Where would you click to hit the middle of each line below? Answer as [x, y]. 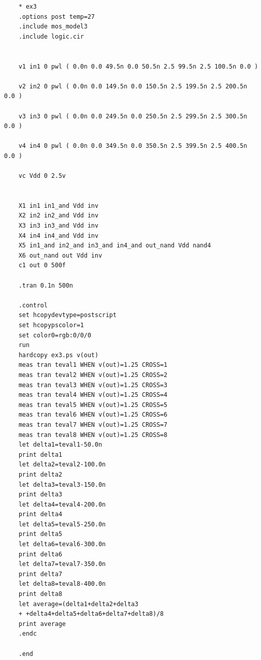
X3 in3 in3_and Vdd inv [59, 226]
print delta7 [40, 574]
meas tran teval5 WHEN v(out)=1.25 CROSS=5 [93, 405]
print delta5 [40, 534]
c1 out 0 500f [42, 265]
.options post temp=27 [57, 17]
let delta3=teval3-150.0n [62, 484]
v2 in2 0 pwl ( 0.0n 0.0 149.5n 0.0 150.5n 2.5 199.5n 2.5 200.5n [133, 86]
